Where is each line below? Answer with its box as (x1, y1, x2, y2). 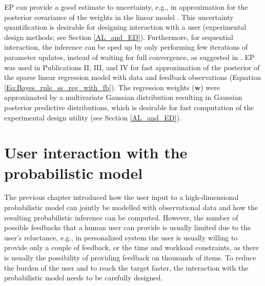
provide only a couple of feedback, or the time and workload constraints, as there (4, 242, 259, 253)
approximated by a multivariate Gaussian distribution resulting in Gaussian (4, 92, 242, 103)
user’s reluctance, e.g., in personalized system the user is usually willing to (4, 232, 238, 242)
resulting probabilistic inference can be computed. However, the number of (4, 212, 238, 222)
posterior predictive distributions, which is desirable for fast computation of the (4, 101, 254, 112)
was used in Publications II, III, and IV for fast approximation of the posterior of (4, 62, 260, 72)
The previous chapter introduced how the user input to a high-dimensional (4, 192, 239, 202)
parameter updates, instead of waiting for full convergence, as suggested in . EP (4, 51, 255, 62)
